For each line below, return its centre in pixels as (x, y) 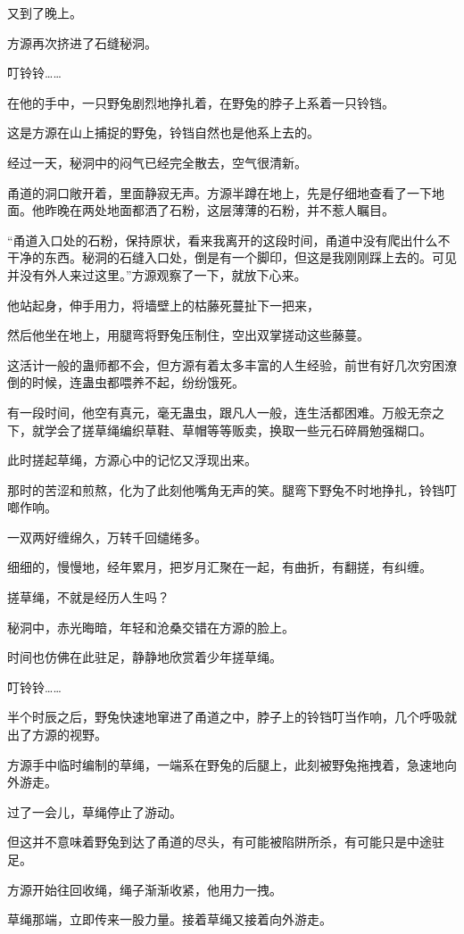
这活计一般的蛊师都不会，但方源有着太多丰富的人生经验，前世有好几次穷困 (226, 364)
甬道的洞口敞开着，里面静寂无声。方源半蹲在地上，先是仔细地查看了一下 (220, 192)
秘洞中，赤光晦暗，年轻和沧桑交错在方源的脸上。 (151, 627)
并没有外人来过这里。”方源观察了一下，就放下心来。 (157, 274)
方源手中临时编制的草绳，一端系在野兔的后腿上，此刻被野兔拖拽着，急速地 (226, 764)
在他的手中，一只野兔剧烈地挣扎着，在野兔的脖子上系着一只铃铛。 (201, 102)
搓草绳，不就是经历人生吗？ (88, 597)
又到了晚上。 (45, 12)
